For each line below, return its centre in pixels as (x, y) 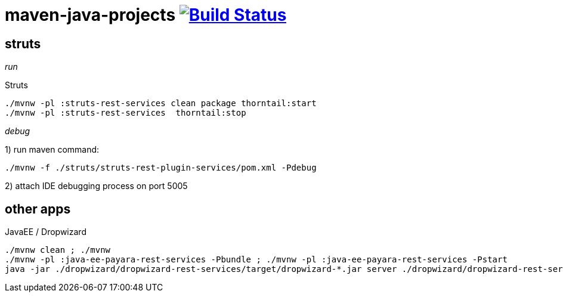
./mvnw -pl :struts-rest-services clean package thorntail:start (161, 103)
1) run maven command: (52, 150)
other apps (38, 209)
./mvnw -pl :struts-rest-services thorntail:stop (126, 113)
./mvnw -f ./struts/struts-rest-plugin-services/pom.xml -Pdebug (161, 168)
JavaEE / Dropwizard (46, 232)
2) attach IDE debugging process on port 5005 (96, 186)
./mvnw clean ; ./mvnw (58, 250)
